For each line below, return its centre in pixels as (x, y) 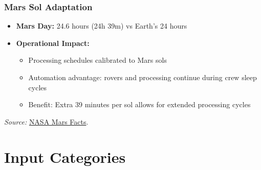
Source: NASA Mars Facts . (46, 121)
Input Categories (65, 156)
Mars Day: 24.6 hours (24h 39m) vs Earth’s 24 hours (102, 26)
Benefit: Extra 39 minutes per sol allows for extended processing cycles (139, 104)
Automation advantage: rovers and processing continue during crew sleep (143, 77)
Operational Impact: (53, 43)
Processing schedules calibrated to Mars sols (97, 60)
